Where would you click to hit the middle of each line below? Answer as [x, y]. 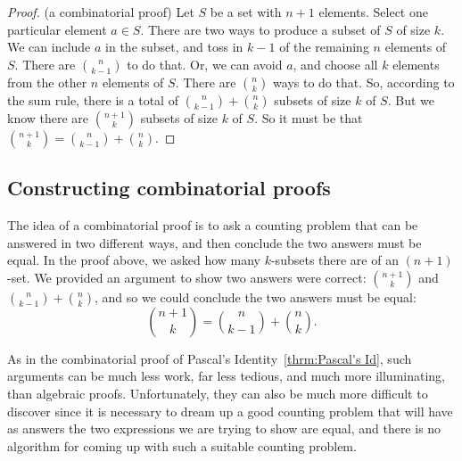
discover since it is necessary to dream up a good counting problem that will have [230, 411]
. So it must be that [309, 117]
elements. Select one [373, 12]
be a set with [246, 12]
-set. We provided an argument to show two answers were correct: [187, 277]
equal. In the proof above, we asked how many [134, 260]
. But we [411, 99]
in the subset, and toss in [174, 47]
